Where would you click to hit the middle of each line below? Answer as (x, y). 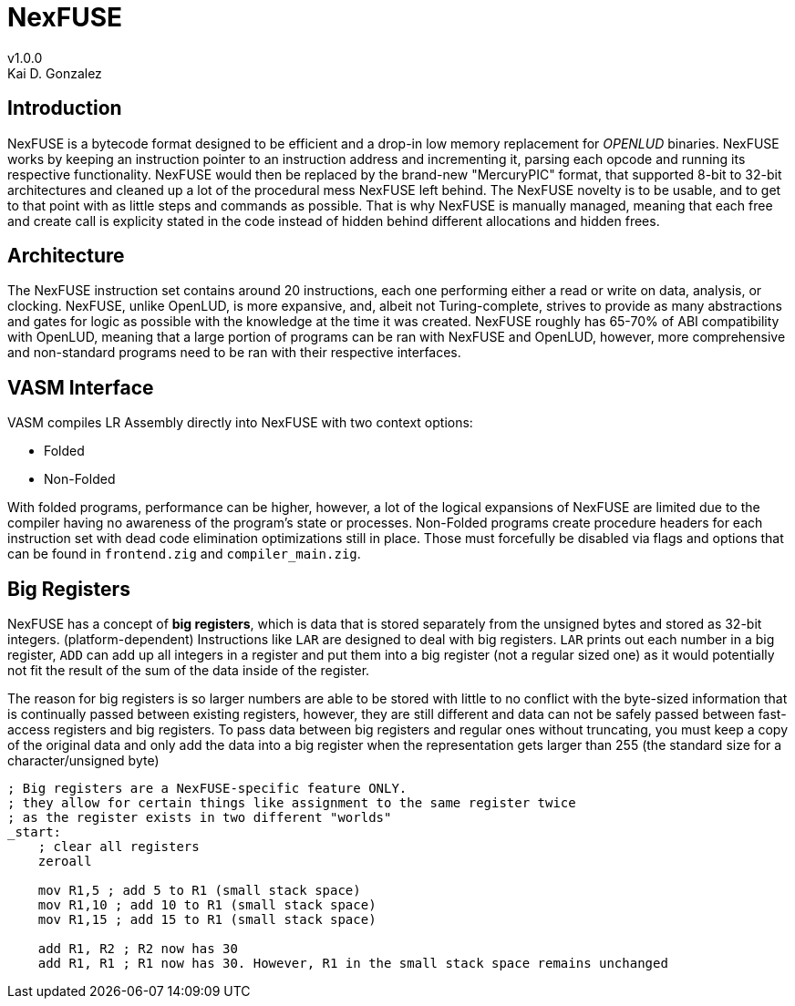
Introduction (65, 108)
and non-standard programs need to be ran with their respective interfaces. (234, 353)
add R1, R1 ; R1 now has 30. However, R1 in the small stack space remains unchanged (353, 964)
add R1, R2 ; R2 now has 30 (138, 949)
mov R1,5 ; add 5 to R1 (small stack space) (199, 891)
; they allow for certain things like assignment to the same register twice (292, 803)
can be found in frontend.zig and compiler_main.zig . (184, 554)
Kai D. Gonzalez (55, 73)
